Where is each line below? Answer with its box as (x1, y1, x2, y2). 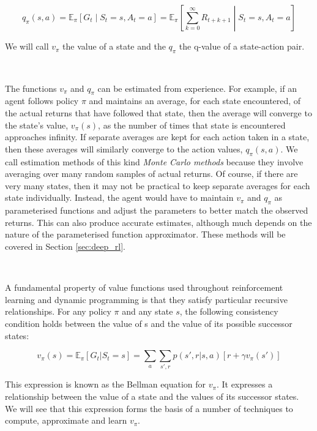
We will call (5, 40, 49, 53)
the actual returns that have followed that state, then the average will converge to (5, 107, 312, 119)
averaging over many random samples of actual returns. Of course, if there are (5, 167, 298, 180)
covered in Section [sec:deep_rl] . (5, 239, 125, 252)
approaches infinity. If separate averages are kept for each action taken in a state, (5, 130, 310, 143)
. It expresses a (216, 378, 273, 391)
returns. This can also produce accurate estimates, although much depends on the (5, 215, 312, 228)
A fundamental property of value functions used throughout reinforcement (5, 281, 283, 294)
